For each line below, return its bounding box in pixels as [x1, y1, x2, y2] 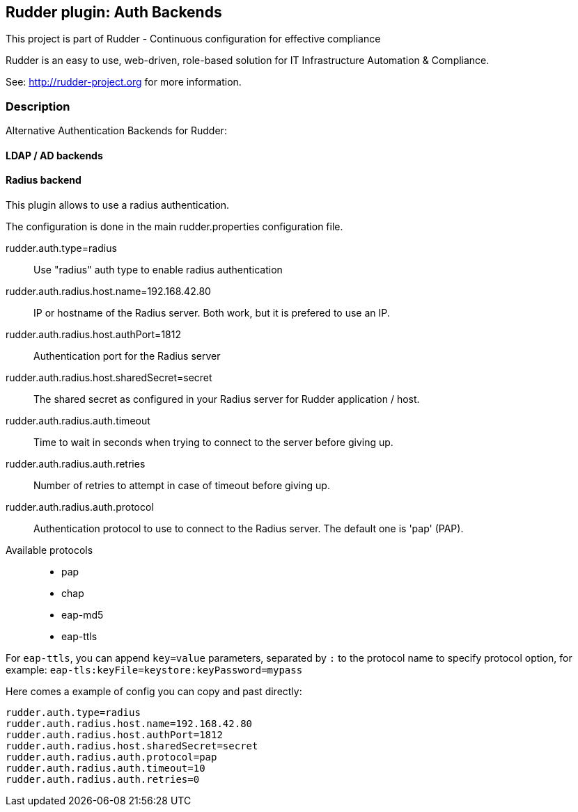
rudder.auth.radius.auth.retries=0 [6, 774, 200, 785]
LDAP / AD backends [6, 149, 103, 161]
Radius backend [6, 174, 81, 186]
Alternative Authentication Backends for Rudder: [6, 125, 227, 137]
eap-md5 [61, 609, 104, 621]
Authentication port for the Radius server [33, 350, 221, 362]
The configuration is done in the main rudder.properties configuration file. [6, 221, 343, 232]
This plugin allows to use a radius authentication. [6, 199, 230, 211]
